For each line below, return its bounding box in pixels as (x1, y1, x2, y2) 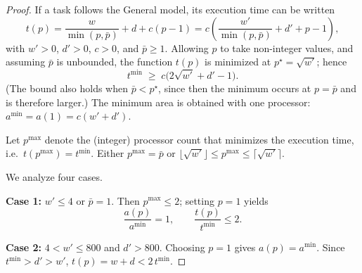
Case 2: (6, 239, 42, 254)
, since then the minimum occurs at (158, 80, 311, 95)
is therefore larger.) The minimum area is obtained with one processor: (6, 94, 311, 109)
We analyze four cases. (6, 169, 103, 184)
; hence (316, 54, 347, 69)
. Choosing (159, 239, 205, 254)
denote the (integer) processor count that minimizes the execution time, (44, 132, 354, 146)
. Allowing (164, 40, 209, 55)
